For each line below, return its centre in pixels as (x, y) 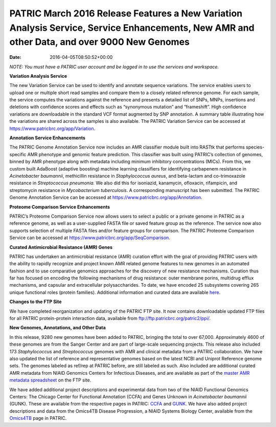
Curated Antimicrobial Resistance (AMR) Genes (61, 247)
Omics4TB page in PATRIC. (38, 418)
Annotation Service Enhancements (47, 138)
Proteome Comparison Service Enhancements (60, 207)
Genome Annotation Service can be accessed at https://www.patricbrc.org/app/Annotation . (106, 198)
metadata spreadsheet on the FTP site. (50, 380)
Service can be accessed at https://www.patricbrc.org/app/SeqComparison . (90, 238)
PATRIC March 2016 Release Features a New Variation (126, 13)
